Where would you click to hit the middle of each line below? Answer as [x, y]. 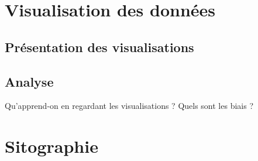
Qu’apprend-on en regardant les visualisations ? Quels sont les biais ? [129, 106]
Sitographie [51, 146]
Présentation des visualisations [99, 47]
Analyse [29, 81]
